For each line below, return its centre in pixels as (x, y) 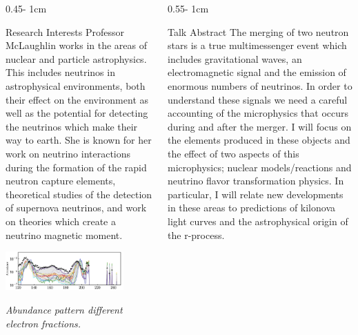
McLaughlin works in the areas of (76, 45)
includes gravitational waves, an (235, 58)
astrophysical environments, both (76, 85)
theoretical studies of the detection (79, 194)
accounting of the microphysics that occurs (258, 113)
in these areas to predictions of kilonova (252, 208)
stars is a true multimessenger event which (257, 45)
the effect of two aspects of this (233, 153)
